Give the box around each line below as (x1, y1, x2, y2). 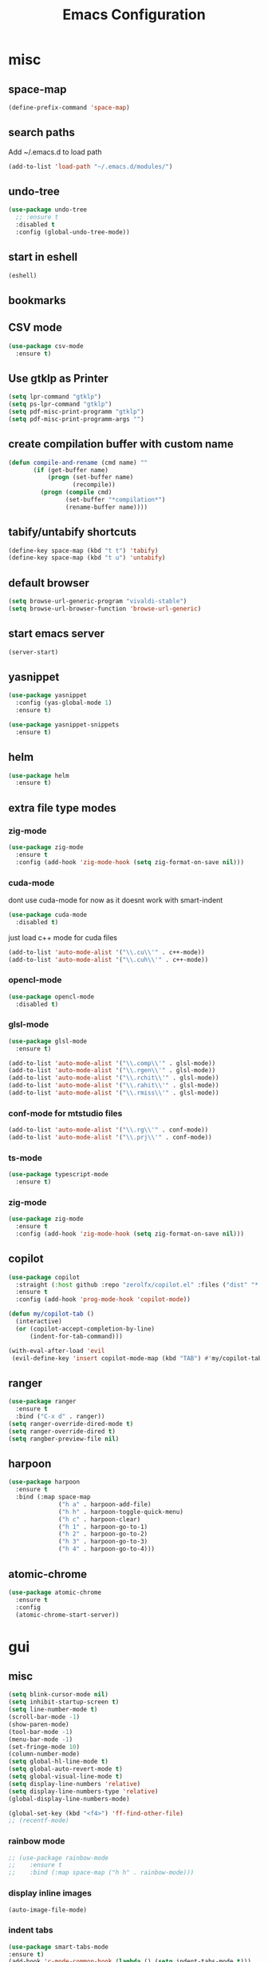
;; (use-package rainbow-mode (8, 1854, 109, 1862)
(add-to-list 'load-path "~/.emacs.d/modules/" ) (8, 162, 173, 170)
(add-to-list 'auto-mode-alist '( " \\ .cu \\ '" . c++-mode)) (8, 948, 205, 956)
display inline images (8, 1888, 92, 1899)
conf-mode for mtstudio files (8, 1107, 123, 1119)
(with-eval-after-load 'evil (8, 1347, 105, 1355)
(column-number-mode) (8, 1750, 81, 1758)
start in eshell (8, 250, 78, 264)
